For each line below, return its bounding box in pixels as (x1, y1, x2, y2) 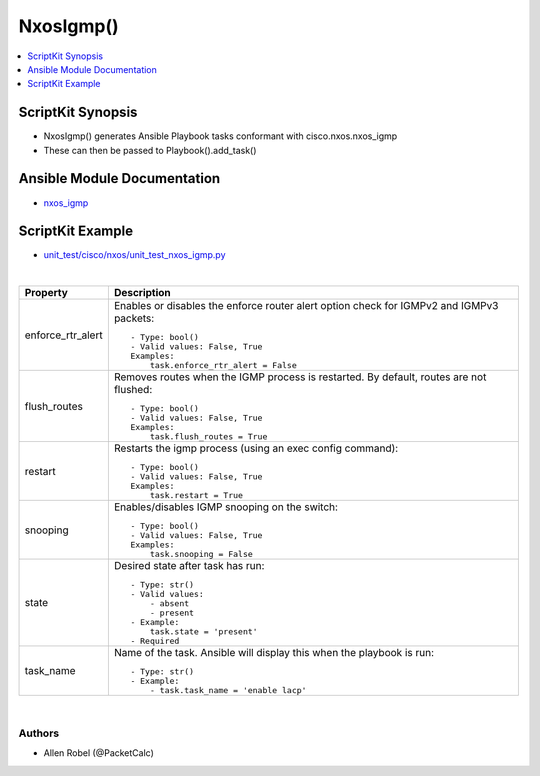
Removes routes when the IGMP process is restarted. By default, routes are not (113, 370, 487, 384)
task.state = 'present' (149, 626, 259, 637)
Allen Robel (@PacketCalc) (43, 747, 155, 759)
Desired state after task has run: (113, 559, 265, 573)
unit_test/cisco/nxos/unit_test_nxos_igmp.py (43, 249, 226, 261)
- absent (149, 598, 190, 609)
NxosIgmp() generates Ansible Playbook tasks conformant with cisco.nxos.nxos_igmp (43, 130, 398, 142)
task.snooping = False (149, 549, 254, 560)
